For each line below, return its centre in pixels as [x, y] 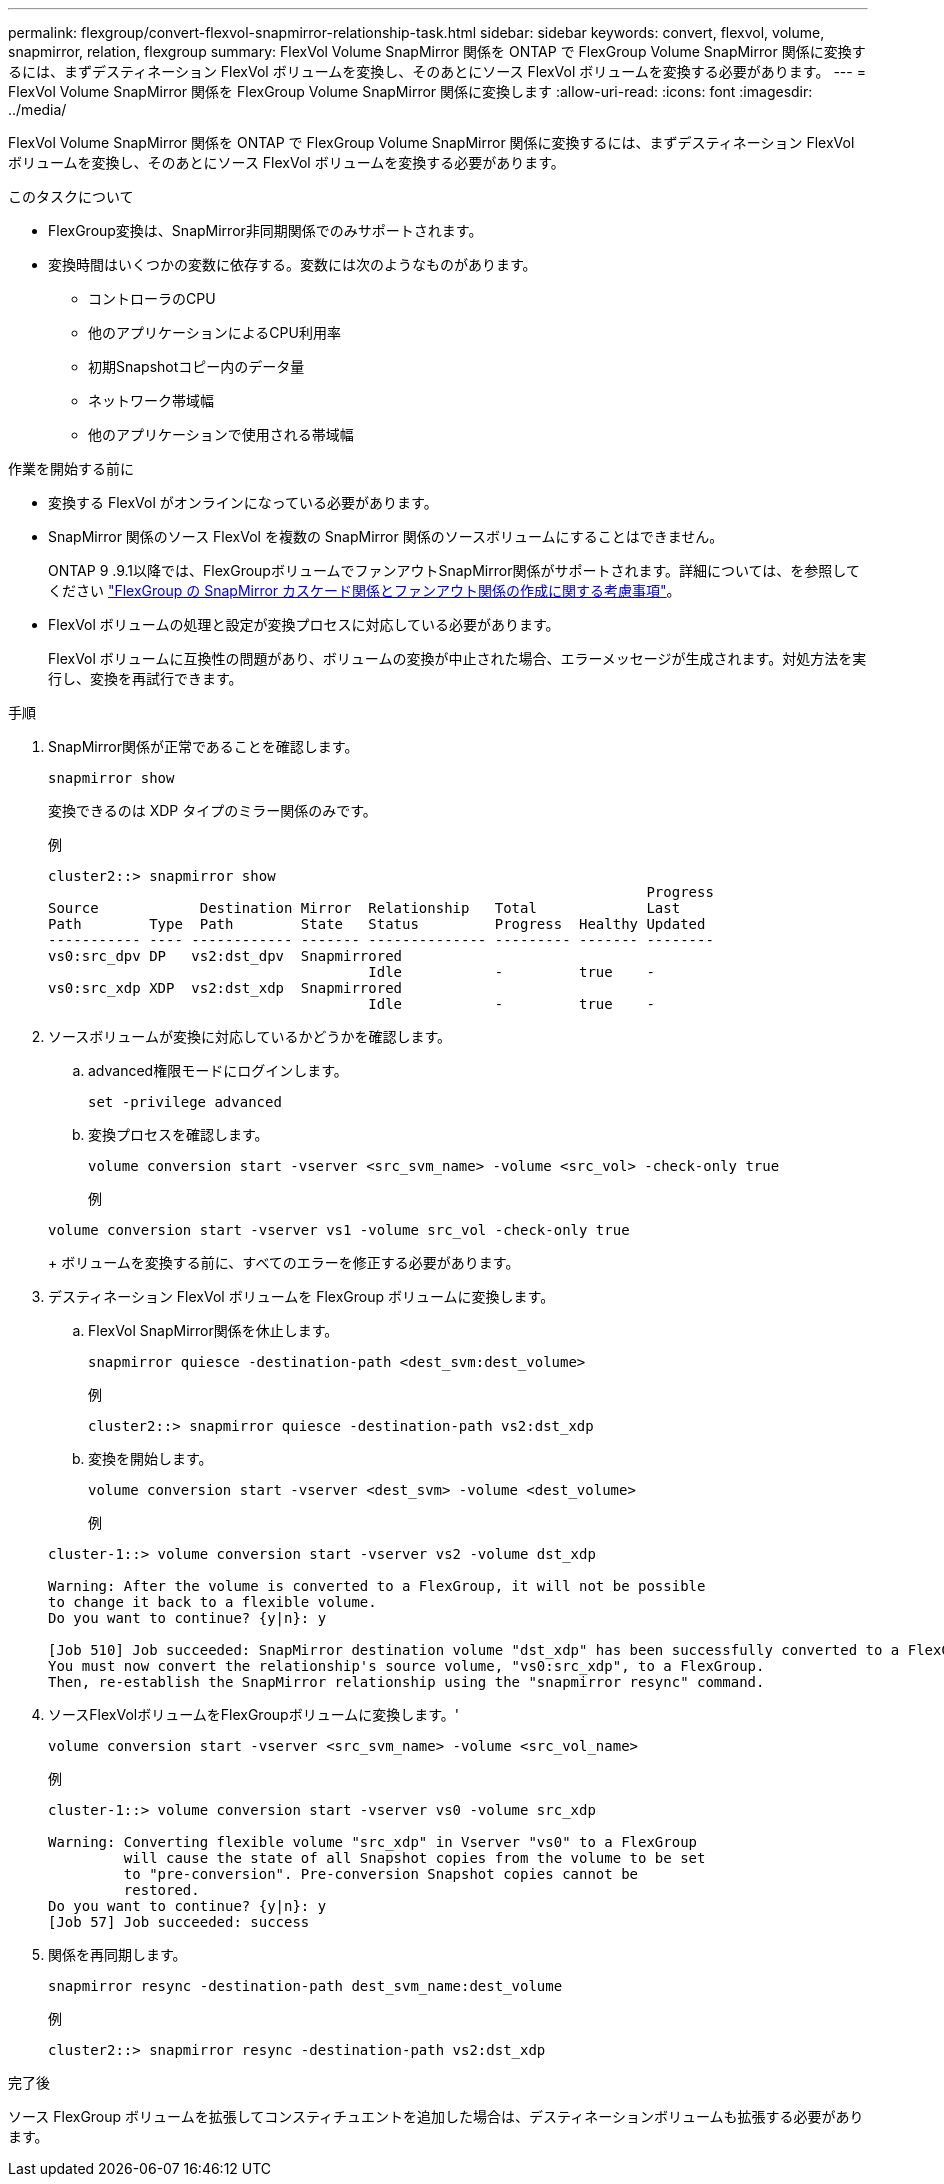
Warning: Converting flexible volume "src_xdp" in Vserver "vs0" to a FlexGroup [373, 1842]
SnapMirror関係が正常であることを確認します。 [203, 746]
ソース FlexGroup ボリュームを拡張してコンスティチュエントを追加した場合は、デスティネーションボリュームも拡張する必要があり [436, 2116]
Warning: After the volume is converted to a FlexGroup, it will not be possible [377, 1586]
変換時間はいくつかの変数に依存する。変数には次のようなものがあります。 [292, 264]
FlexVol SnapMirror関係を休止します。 [213, 1330]
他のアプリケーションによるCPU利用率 [214, 332]
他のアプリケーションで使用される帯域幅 [221, 434]
